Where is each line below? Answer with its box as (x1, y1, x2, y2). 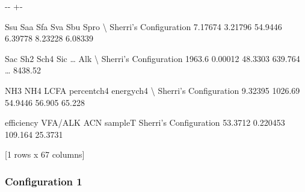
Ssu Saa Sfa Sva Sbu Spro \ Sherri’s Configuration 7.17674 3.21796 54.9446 (5, 20, 282, 33)
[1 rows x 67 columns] (5, 148, 85, 161)
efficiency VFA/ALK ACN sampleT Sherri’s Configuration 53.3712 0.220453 (5, 116, 285, 129)
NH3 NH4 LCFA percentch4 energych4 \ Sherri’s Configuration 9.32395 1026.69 (5, 84, 300, 96)
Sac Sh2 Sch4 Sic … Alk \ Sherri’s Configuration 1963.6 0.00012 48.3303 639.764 (5, 52, 300, 64)
